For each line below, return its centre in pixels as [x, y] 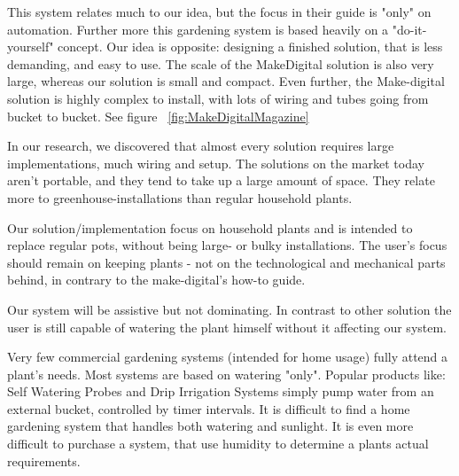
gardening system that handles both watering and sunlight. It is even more [210, 426]
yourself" [31, 47]
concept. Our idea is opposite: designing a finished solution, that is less [250, 47]
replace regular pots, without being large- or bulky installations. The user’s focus [227, 245]
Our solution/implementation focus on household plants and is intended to [210, 227]
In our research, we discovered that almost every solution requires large [201, 146]
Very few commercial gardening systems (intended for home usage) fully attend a [228, 357]
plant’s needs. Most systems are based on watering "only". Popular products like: [226, 374]
